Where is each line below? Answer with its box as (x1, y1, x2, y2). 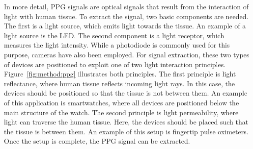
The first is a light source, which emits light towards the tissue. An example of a (4, 21, 246, 31)
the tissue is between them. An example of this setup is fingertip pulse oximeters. (4, 126, 249, 136)
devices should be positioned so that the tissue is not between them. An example (4, 88, 248, 98)
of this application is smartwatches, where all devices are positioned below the (4, 97, 239, 107)
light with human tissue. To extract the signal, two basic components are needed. (4, 11, 249, 21)
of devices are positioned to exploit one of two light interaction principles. (4, 59, 226, 69)
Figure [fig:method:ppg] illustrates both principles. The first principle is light (4, 69, 236, 79)
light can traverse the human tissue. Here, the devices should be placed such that (4, 117, 249, 127)
